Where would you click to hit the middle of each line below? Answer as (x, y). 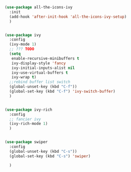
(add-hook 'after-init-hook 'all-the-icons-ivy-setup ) (68, 17)
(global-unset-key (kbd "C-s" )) (43, 151)
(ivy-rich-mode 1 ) (29, 124)
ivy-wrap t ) (24, 77)
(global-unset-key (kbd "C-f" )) (43, 87)
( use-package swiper (26, 142)
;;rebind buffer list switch (40, 82)
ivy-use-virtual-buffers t (40, 73)
